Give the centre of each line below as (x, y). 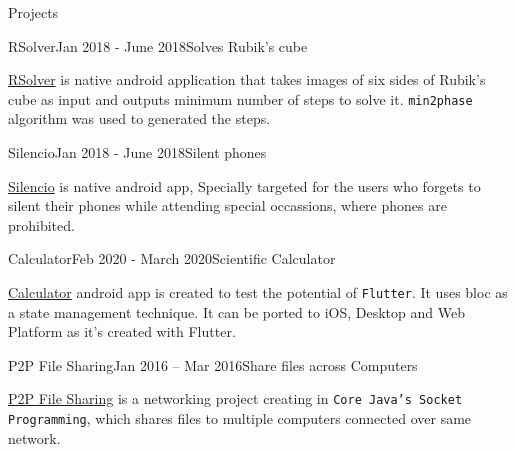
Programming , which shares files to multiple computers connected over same (240, 418)
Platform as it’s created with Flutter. (122, 331)
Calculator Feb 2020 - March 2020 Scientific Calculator (172, 258)
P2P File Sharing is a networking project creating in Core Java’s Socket (235, 398)
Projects (33, 12)
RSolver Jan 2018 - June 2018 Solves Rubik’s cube (158, 45)
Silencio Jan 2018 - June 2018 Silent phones (137, 152)
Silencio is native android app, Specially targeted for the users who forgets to (244, 185)
